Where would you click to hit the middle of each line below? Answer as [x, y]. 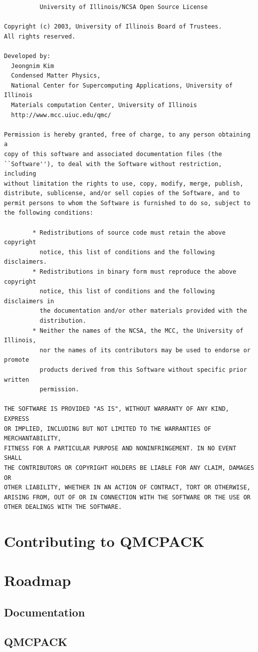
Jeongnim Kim [33, 66]
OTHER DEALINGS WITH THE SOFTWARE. [63, 507]
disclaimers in [29, 301]
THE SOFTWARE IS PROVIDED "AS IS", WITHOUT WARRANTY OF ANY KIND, [117, 409]
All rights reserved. [40, 36]
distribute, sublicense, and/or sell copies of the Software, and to [122, 193]
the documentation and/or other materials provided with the [143, 311]
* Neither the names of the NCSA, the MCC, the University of [138, 331]
